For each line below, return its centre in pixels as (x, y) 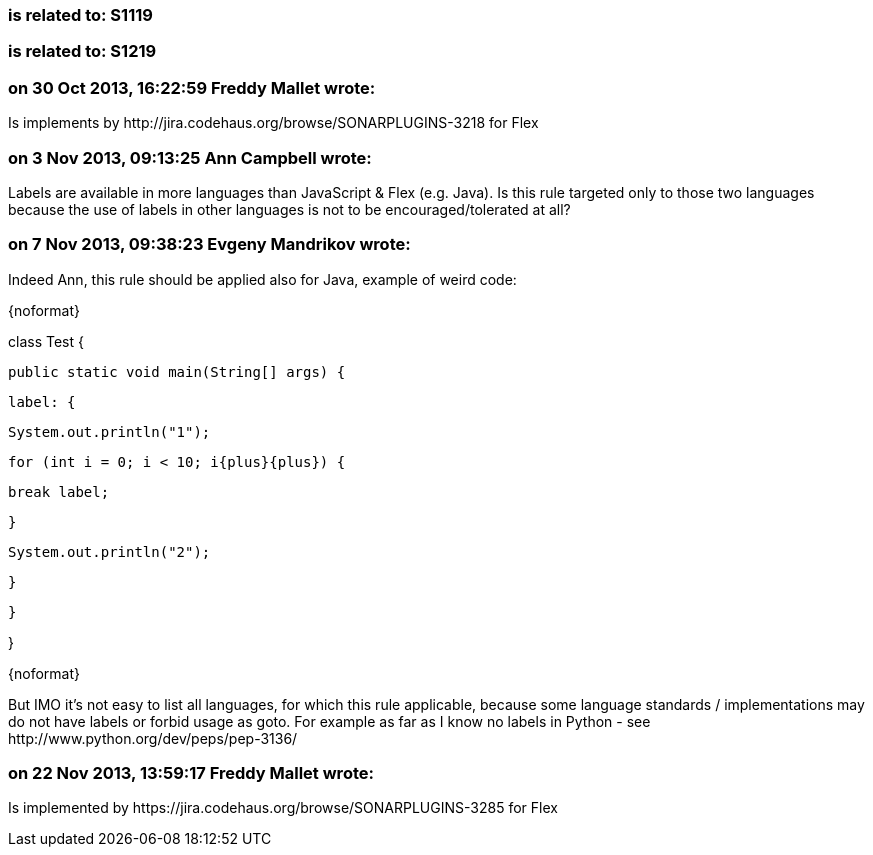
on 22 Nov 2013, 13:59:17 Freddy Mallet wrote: (191, 773)
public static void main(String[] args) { (177, 371)
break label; (59, 491)
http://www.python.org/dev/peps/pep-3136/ (153, 738)
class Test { (46, 341)
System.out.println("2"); (109, 551)
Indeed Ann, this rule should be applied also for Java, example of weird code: (262, 279)
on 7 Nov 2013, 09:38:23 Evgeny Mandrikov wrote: (209, 244)
